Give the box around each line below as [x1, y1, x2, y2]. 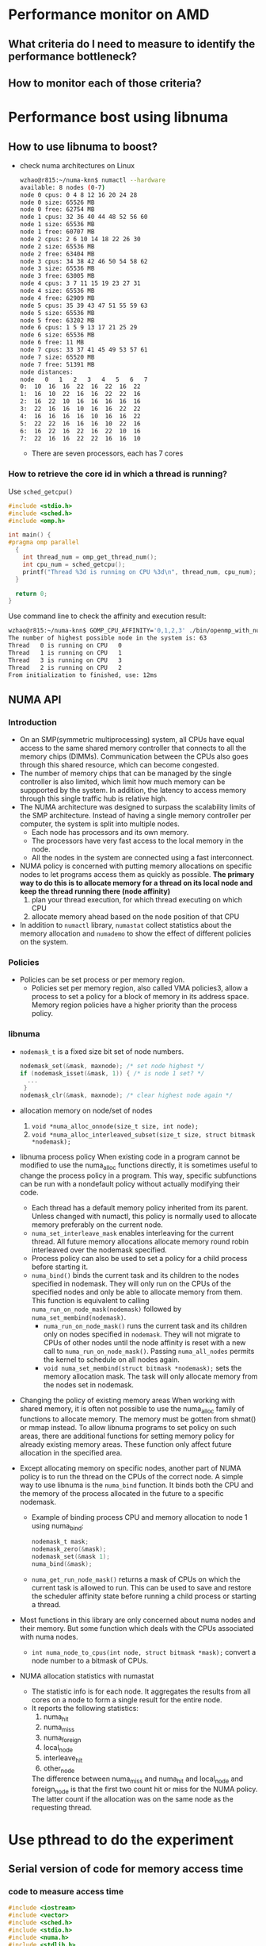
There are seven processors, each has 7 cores [31, 448, 184, 458]
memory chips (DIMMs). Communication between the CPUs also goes [19, 752, 249, 761]
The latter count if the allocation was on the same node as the [31, 1794, 234, 1804]
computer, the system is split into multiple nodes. [19, 819, 180, 829]
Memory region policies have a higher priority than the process [31, 1000, 237, 1010]
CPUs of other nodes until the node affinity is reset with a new [43, 1337, 246, 1347]
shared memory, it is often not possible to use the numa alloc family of [19, 1403, 245, 1415]
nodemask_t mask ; [31, 1538, 89, 1546]
